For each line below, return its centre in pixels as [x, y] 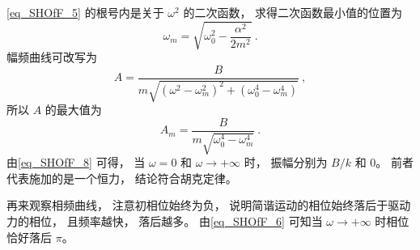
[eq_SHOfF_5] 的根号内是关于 [85, 12]
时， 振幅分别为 [286, 162]
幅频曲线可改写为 [52, 57]
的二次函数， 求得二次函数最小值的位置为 [293, 12]
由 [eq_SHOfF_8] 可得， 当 [76, 162]
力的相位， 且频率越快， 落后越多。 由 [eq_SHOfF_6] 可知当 [165, 221]
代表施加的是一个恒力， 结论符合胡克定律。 [122, 178]
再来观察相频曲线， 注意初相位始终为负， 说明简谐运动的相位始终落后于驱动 [209, 205]
